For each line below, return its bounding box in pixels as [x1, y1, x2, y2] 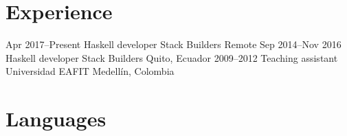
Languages [5, 104, 107, 133]
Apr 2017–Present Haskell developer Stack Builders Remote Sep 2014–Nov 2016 [5, 37, 342, 52]
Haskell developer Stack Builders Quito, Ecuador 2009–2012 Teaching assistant [5, 50, 338, 65]
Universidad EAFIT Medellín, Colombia [5, 64, 175, 78]
